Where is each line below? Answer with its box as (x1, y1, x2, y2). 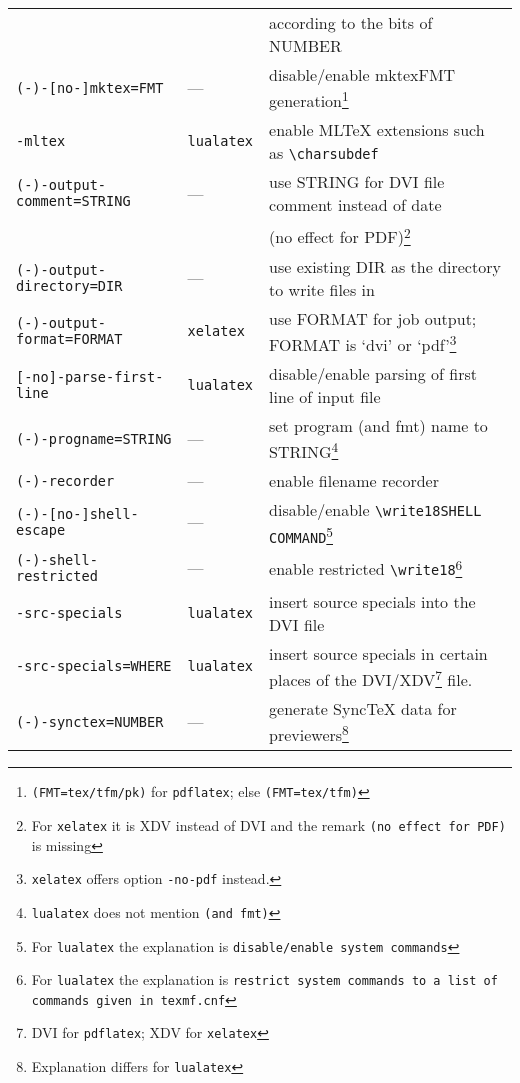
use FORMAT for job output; (269, 306, 477, 330)
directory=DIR (16, 277, 123, 294)
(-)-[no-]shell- (16, 505, 139, 522)
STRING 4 (269, 436, 339, 464)
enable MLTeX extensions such (269, 118, 485, 142)
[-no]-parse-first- (16, 368, 164, 385)
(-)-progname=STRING (16, 430, 172, 447)
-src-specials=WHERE (16, 658, 172, 675)
